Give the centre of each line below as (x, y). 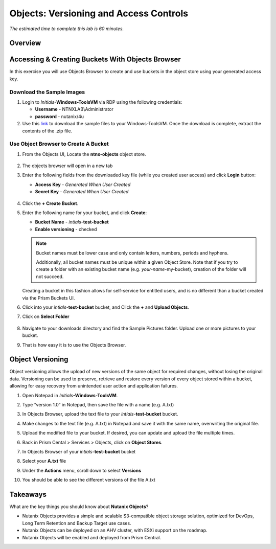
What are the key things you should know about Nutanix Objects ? (79, 507)
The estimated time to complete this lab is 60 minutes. (67, 29)
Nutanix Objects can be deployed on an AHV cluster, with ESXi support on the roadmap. (115, 530)
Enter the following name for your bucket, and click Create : (85, 213)
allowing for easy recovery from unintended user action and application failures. (94, 386)
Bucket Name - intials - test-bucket (72, 222)
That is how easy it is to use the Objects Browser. (74, 345)
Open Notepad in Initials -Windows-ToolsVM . (70, 395)
